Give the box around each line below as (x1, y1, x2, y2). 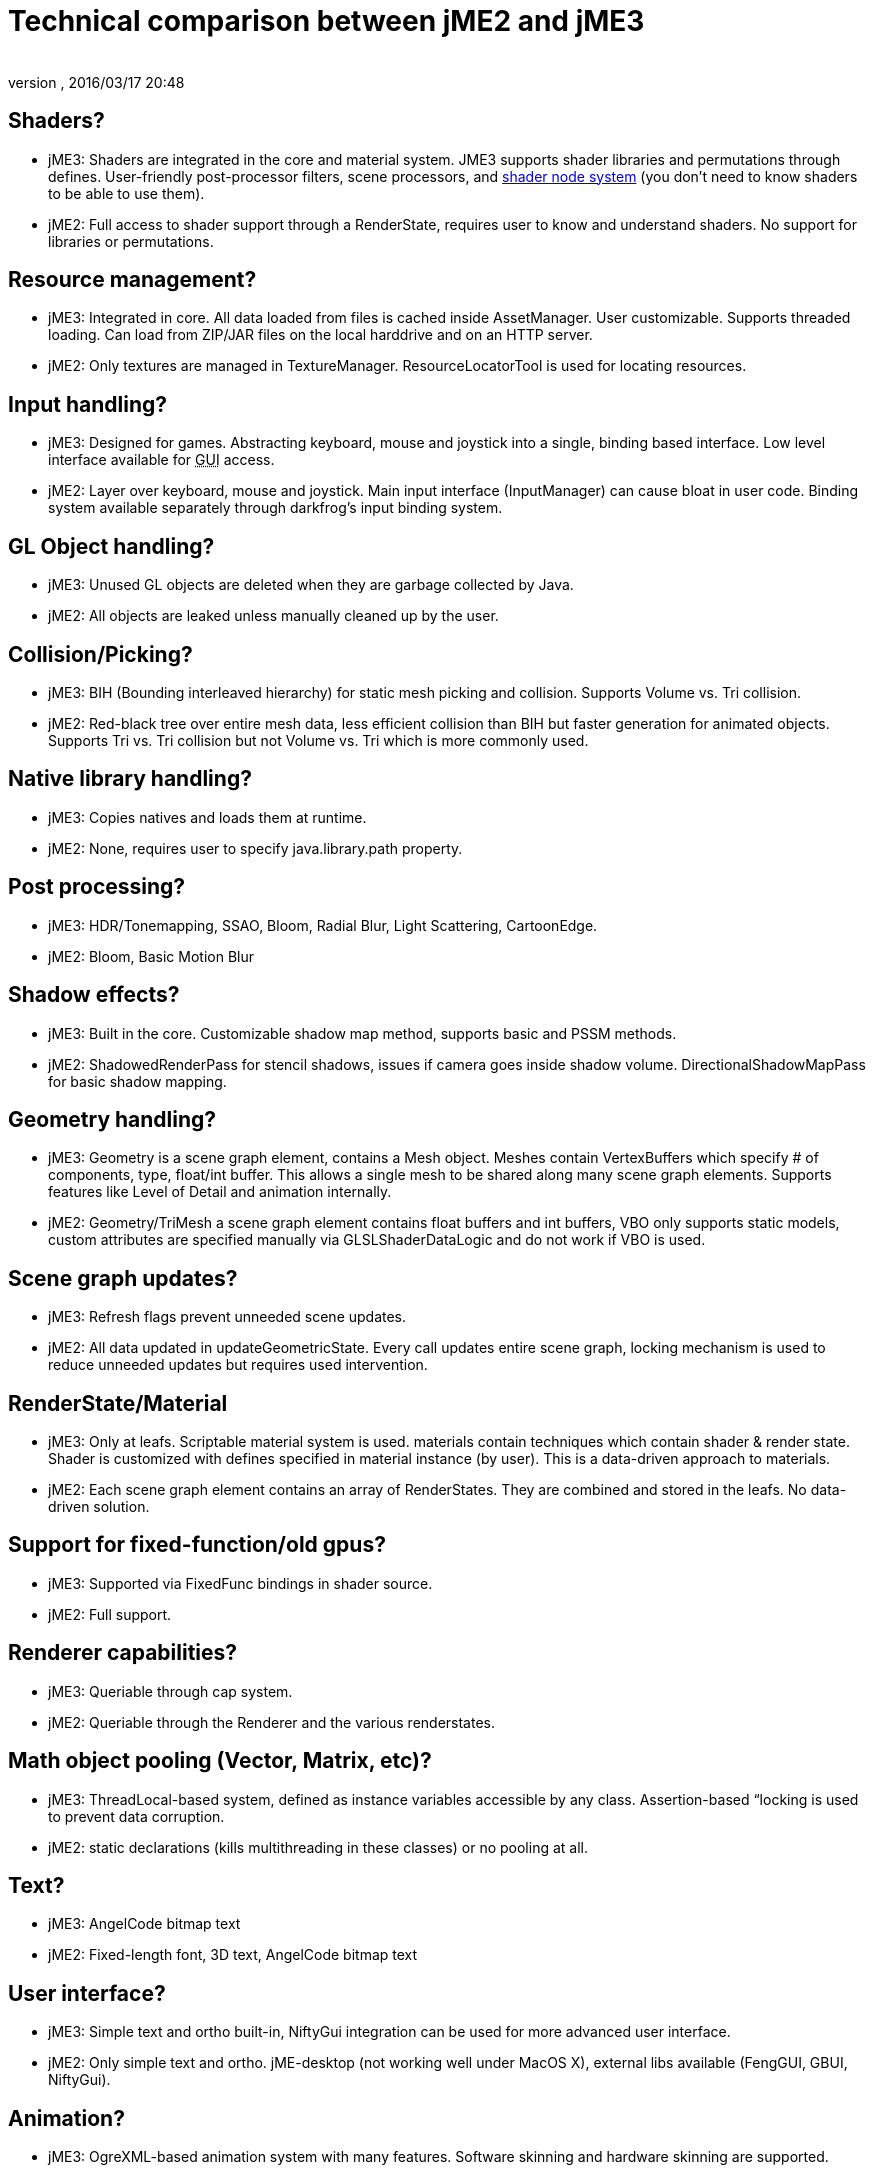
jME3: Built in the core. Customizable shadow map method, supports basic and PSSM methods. (48, 1024, 677, 1042)
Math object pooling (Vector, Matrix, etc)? (8, 1748, 432, 1774)
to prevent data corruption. (48, 1807, 225, 1825)
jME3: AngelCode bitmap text (48, 1915, 241, 1933)
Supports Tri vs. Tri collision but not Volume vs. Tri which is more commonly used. (48, 731, 589, 749)
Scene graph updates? (8, 1265, 238, 1291)
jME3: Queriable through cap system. (48, 1682, 293, 1700)
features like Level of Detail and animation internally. (48, 1183, 392, 1201)
